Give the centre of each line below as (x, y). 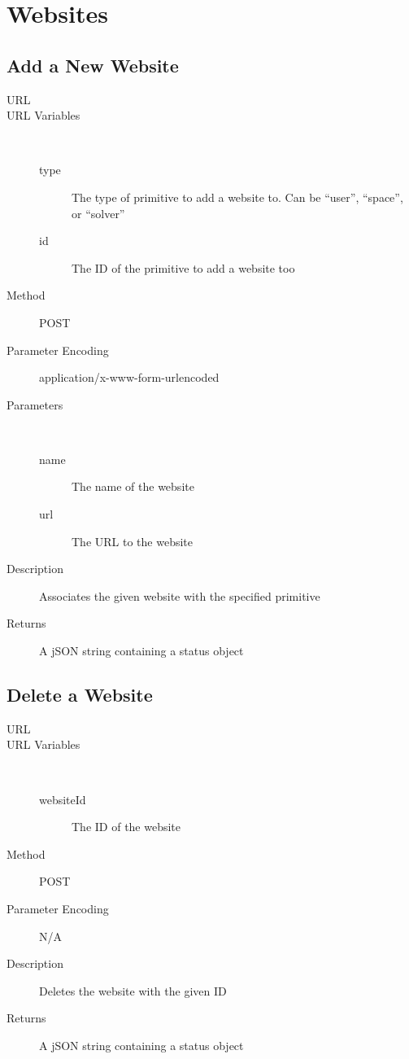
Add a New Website (93, 65)
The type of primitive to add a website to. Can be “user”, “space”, (237, 197)
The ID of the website (126, 827)
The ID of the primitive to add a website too (183, 267)
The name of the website (133, 486)
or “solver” (98, 213)
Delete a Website (80, 695)
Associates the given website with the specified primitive (180, 595)
